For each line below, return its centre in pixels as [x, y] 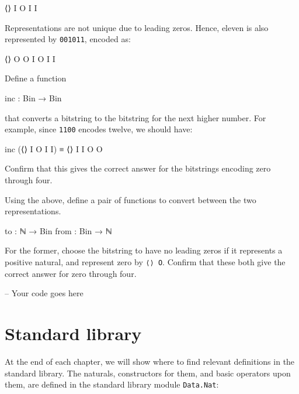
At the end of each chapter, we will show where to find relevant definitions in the [150, 361]
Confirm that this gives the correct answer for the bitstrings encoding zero [138, 168]
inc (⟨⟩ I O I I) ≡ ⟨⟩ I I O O [54, 148]
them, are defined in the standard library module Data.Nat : [112, 384]
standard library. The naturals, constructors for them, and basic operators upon [148, 373]
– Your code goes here [44, 293]
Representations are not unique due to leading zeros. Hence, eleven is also [137, 27]
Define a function [36, 78]
